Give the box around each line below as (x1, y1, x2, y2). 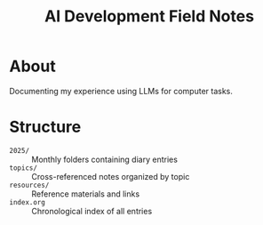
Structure (9, 117, 82, 137)
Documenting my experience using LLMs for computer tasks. (9, 85, 234, 96)
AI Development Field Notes (44, 6, 255, 27)
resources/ (9, 181, 50, 189)
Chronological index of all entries (31, 205, 153, 216)
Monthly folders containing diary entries (31, 154, 178, 165)
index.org (9, 197, 46, 206)
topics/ (9, 163, 38, 173)
